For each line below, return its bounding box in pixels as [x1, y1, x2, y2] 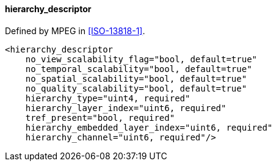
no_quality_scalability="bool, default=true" [25, 83, 247, 93]
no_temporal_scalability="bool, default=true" [25, 63, 252, 74]
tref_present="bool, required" [25, 112, 175, 123]
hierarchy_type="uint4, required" [25, 93, 191, 103]
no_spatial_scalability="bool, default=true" [25, 73, 247, 84]
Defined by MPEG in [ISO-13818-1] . [5, 25, 145, 36]
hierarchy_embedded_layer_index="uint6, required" [25, 122, 273, 132]
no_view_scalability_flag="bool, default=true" [25, 54, 258, 64]
